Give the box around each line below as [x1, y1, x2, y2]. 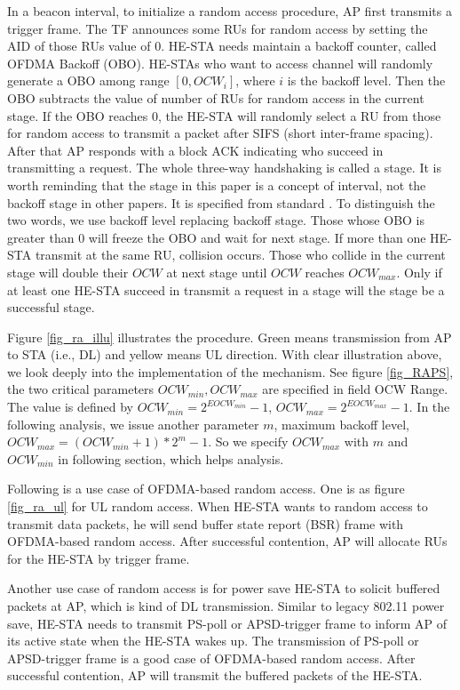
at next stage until [166, 262, 267, 281]
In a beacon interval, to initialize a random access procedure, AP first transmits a [7, 2, 452, 20]
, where [235, 71, 275, 90]
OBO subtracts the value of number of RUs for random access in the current [7, 88, 424, 107]
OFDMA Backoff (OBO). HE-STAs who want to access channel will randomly [7, 53, 433, 72]
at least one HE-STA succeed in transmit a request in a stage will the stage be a [7, 280, 445, 299]
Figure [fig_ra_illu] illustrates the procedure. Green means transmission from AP [7, 327, 452, 346]
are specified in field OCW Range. [262, 380, 448, 398]
